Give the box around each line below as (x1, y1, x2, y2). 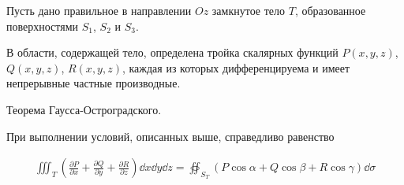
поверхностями (6, 17, 79, 34)
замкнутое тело (211, 2, 286, 18)
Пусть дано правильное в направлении (6, 2, 192, 18)
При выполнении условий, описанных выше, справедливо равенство (6, 128, 335, 144)
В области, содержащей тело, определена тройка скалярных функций (6, 44, 339, 61)
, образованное (294, 2, 366, 18)
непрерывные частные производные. (6, 75, 181, 91)
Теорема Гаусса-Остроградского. (6, 101, 162, 117)
